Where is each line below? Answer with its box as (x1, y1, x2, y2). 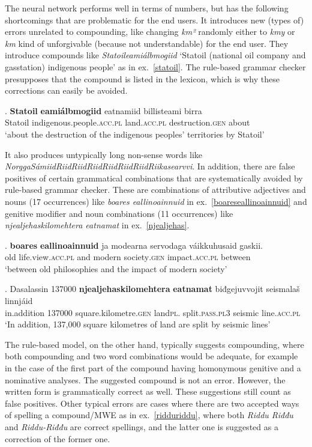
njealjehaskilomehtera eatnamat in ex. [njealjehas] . (5, 219, 190, 231)
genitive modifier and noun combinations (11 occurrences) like (5, 207, 233, 219)
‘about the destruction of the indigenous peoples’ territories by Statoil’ (5, 127, 265, 140)
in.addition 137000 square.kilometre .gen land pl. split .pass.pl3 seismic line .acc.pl (5, 306, 301, 318)
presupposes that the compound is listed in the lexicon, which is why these (5, 72, 280, 85)
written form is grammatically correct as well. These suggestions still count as (5, 385, 291, 398)
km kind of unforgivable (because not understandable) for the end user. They (5, 37, 289, 49)
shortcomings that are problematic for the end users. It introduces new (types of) (5, 13, 304, 26)
